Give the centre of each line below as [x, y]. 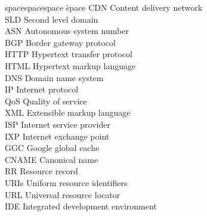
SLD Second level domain [52, 19]
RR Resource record [41, 171]
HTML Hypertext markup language [70, 65]
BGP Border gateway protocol [60, 42]
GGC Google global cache [52, 148]
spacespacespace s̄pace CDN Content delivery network [104, 7]
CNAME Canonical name [52, 159]
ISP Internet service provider [58, 124]
